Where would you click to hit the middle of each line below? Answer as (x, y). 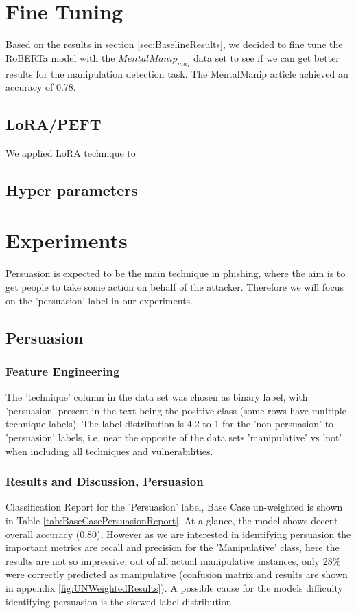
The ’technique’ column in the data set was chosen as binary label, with (157, 397)
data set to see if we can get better (266, 57)
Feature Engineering (63, 371)
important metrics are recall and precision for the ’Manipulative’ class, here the (173, 547)
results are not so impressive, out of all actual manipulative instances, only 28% (173, 560)
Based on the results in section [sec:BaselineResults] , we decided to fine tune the (174, 44)
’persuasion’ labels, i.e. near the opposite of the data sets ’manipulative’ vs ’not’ (174, 437)
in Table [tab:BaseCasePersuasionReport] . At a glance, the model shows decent (172, 520)
